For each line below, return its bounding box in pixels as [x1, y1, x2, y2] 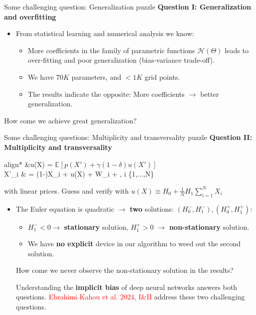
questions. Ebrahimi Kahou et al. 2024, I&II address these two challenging [16, 291, 245, 302]
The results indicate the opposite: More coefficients [28, 88, 185, 99]
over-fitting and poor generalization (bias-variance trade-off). [28, 55, 215, 65]
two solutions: [130, 203, 174, 214]
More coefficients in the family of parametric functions [28, 45, 195, 55]
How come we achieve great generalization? [4, 115, 137, 125]
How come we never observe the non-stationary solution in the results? [16, 265, 234, 275]
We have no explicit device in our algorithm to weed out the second [28, 238, 241, 249]
